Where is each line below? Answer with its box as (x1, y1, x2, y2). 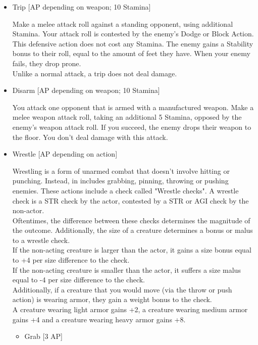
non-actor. (12, 205, 44, 216)
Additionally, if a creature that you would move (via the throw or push (12, 284, 232, 294)
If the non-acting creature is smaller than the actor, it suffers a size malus (12, 264, 241, 275)
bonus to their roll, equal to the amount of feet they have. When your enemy (12, 48, 250, 59)
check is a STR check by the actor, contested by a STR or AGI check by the (12, 195, 249, 206)
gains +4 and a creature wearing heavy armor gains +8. (12, 314, 186, 324)
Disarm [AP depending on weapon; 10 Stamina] (12, 85, 160, 95)
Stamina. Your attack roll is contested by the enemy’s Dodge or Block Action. (12, 28, 254, 39)
